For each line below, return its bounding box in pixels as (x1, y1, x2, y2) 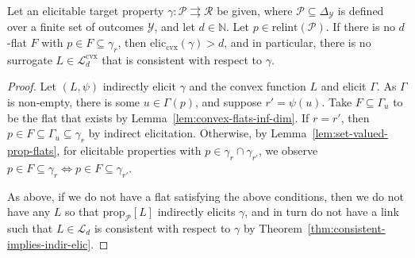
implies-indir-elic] (7, 235, 91, 252)
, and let (154, 18, 195, 35)
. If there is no (325, 18, 395, 35)
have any (7, 203, 51, 220)
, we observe (258, 142, 318, 159)
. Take (321, 94, 352, 110)
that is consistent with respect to (102, 51, 262, 67)
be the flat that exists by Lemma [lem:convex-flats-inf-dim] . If (7, 109, 309, 125)
